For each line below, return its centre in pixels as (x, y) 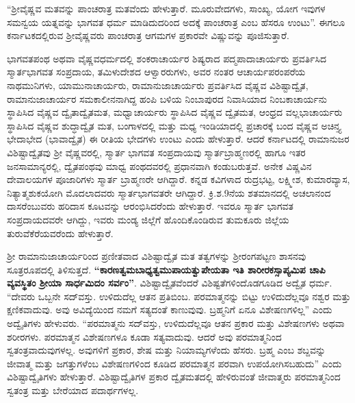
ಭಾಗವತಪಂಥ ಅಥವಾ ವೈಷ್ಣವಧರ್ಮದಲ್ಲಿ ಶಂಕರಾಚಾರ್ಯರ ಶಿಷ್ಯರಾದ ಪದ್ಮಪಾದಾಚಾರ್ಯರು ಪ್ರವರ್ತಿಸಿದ (167, 58)
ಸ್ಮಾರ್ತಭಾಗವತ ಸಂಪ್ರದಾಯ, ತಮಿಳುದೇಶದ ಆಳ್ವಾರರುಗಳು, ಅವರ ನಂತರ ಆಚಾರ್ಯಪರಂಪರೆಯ (156, 72)
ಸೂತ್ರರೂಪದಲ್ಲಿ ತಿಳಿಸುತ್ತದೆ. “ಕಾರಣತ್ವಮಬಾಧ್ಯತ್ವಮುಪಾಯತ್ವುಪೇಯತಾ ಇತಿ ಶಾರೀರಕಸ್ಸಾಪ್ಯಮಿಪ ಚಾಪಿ (166, 269)
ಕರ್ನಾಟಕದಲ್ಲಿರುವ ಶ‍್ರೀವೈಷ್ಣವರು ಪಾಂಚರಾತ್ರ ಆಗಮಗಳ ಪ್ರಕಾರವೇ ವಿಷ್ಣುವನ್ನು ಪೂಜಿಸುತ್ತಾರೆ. (148, 35)
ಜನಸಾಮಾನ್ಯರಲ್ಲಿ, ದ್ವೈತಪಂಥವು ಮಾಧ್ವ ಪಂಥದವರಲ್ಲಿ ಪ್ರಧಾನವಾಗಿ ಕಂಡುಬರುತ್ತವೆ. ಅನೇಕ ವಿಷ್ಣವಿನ (159, 166)
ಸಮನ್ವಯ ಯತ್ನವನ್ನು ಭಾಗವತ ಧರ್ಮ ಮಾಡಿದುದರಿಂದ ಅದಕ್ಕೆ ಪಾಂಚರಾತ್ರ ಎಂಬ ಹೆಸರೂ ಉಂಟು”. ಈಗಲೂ (176, 22)
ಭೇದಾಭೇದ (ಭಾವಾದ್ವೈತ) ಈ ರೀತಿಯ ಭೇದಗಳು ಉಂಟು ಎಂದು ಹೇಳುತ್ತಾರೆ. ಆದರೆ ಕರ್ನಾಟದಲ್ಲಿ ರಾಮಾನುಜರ (178, 139)
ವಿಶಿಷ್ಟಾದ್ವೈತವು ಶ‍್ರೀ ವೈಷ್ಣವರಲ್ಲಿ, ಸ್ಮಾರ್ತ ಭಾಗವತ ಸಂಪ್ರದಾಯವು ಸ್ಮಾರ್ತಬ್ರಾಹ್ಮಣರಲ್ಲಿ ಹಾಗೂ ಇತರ (156, 152)
